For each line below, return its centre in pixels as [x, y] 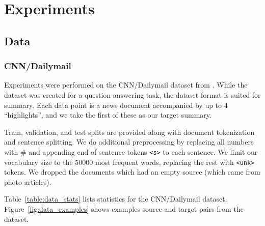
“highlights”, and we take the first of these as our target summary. [108, 115]
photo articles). [28, 181]
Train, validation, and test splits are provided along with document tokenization [129, 132]
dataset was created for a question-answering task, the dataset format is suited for [132, 94]
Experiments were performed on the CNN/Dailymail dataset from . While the [126, 85]
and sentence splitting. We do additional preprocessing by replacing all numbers [129, 142]
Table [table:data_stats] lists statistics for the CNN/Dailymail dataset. [116, 199]
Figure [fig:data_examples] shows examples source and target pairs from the [124, 209]
